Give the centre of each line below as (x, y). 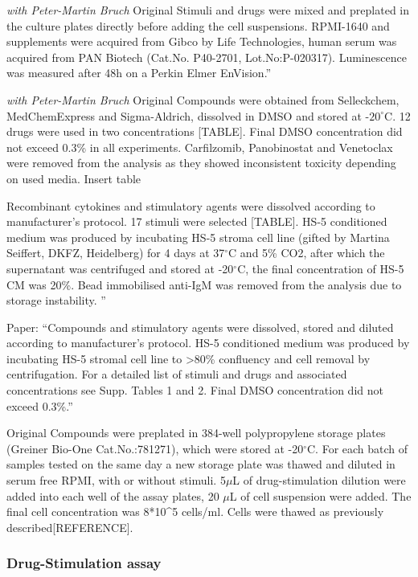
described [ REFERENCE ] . (70, 527)
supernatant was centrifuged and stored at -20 (120, 268)
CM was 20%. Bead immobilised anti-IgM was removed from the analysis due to (204, 284)
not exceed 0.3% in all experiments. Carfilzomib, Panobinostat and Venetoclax (200, 147)
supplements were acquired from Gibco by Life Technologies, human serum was (202, 41)
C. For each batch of (358, 448)
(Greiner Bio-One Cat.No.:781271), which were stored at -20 (155, 448)
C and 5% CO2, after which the (307, 253)
